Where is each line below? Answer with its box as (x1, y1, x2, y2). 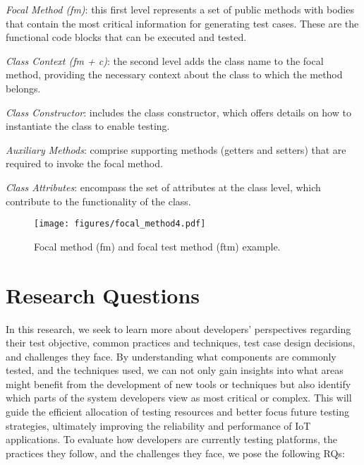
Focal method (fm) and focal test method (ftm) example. (34, 238, 281, 253)
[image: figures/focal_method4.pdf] (34, 219, 206, 229)
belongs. (6, 80, 41, 95)
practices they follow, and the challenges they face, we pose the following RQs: (6, 445, 345, 460)
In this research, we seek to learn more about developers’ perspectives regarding (6, 321, 351, 336)
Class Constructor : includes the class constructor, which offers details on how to (6, 104, 351, 119)
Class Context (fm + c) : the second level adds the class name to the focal (6, 53, 324, 68)
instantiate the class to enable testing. (6, 119, 170, 133)
